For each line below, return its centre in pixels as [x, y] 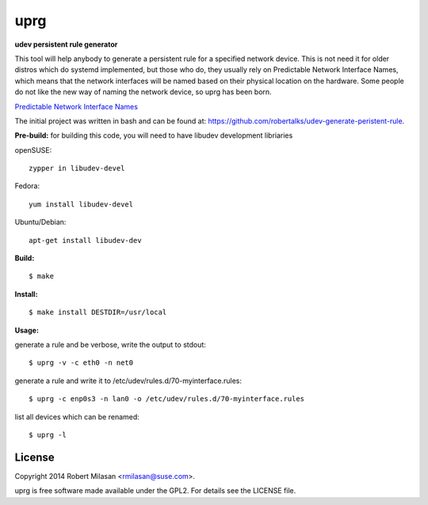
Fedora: [27, 186]
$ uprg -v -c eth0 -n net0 [81, 363]
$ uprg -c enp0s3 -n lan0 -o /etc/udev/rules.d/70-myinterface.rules [167, 399]
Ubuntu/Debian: [40, 222]
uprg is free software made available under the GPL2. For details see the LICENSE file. [155, 491]
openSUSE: [33, 150]
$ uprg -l [48, 435]
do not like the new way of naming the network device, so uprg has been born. [143, 92]
